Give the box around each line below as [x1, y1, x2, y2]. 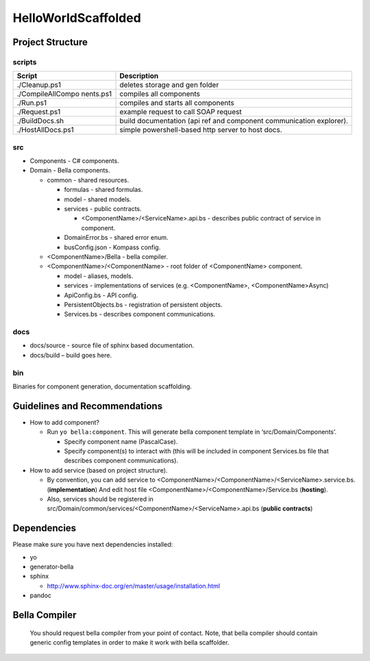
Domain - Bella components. [29, 166, 110, 175]
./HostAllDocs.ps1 [16, 125, 75, 135]
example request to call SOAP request [119, 107, 243, 116]
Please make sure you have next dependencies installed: [12, 540, 173, 549]
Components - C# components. [29, 157, 119, 165]
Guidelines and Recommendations [12, 400, 163, 412]
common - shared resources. [47, 175, 129, 184]
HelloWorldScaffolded [12, 10, 142, 25]
